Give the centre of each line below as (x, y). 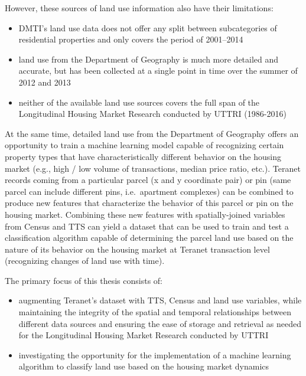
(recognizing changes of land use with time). (85, 261)
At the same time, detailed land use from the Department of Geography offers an (152, 133)
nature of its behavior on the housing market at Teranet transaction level (137, 249)
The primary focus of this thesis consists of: (84, 280)
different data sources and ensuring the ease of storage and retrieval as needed (160, 323)
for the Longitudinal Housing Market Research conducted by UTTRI (144, 335)
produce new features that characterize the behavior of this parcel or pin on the (149, 203)
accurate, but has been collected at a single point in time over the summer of (158, 71)
